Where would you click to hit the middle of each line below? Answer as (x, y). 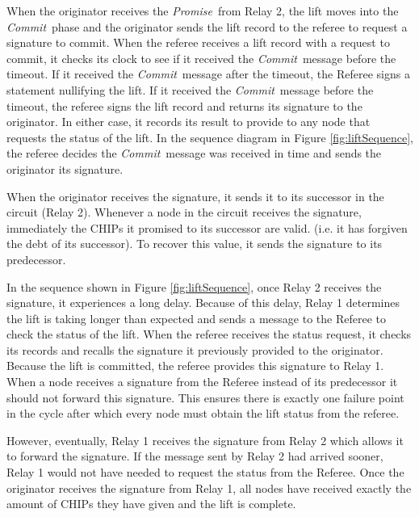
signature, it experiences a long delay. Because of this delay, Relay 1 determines (203, 303)
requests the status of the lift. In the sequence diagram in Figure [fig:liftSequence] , (210, 137)
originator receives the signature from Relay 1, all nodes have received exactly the (209, 488)
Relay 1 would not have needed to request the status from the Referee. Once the (205, 472)
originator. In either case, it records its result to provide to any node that (189, 122)
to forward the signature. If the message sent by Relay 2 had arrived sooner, (195, 456)
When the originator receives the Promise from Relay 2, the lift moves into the (203, 11)
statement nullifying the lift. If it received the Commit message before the (190, 89)
